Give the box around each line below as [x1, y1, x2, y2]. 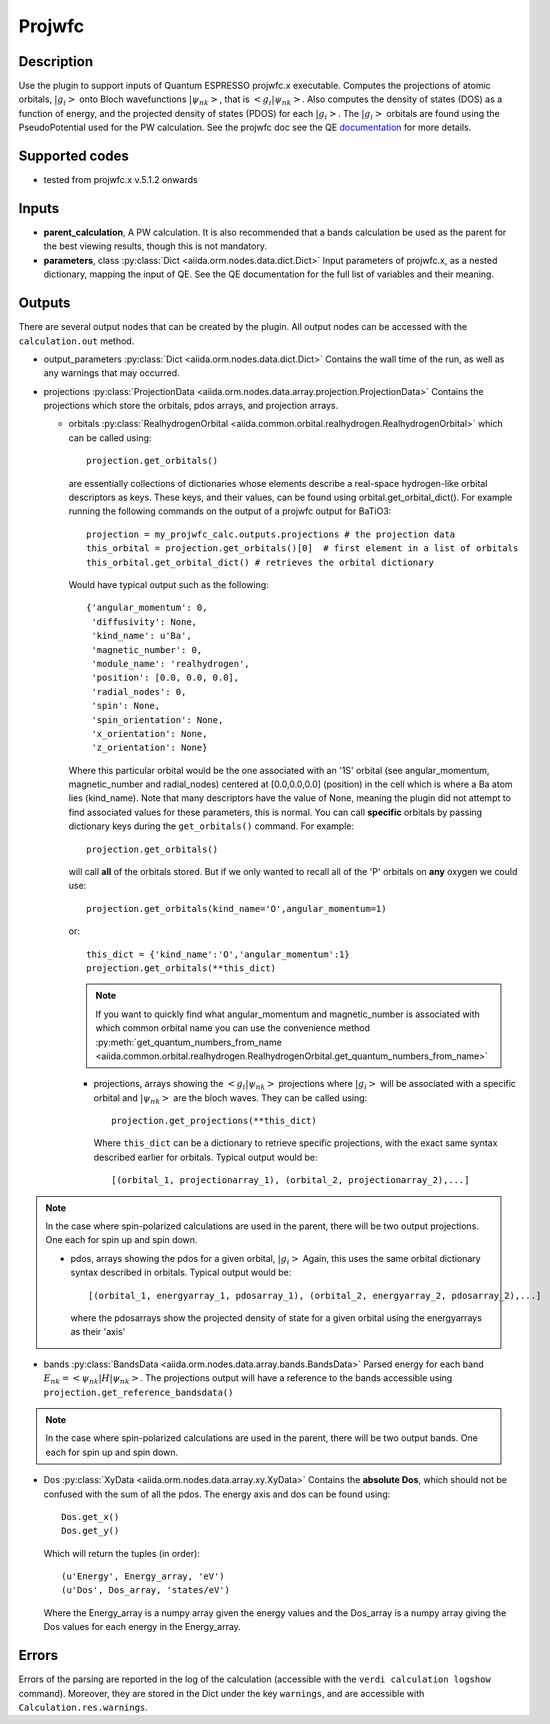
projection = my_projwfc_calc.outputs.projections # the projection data [86, 528, 456, 540]
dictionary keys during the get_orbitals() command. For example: [68, 820, 355, 832]
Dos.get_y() [61, 1525, 120, 1537]
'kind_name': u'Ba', [91, 630, 192, 642]
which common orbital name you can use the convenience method [95, 1022, 370, 1034]
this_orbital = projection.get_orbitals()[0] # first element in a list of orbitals [86, 543, 519, 554]
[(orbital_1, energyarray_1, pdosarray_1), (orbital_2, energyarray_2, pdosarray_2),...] [88, 1290, 542, 1301]
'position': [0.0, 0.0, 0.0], [91, 672, 240, 684]
